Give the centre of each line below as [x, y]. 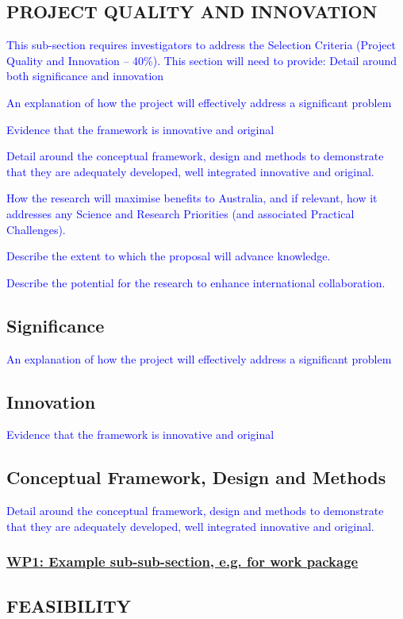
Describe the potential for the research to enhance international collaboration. [196, 282]
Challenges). [36, 229]
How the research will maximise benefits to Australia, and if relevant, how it [192, 198]
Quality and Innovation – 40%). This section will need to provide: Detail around [202, 60]
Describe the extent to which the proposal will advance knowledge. [169, 256]
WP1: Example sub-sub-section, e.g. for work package [182, 561]
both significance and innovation [85, 76]
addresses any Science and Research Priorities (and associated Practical [180, 213]
